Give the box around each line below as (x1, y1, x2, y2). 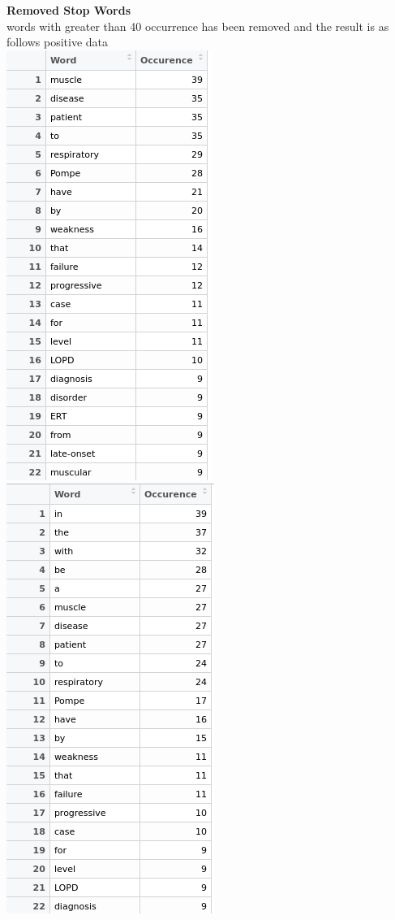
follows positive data (6, 33, 108, 50)
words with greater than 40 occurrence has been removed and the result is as (6, 17, 389, 34)
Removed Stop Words (6, 2, 131, 18)
